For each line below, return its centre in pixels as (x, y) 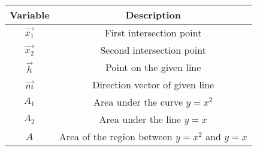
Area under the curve (138, 102)
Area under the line (140, 119)
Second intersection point (153, 50)
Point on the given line (153, 67)
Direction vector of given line (153, 84)
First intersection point (153, 33)
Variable (30, 15)
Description (153, 15)
